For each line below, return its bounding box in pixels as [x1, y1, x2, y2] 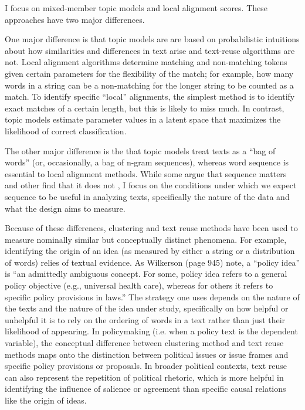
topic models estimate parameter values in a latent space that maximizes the [5, 113, 281, 126]
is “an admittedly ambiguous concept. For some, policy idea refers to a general [5, 267, 287, 280]
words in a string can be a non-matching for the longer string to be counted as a [5, 79, 294, 91]
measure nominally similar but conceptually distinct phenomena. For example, [5, 233, 287, 245]
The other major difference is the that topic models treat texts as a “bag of [5, 144, 276, 157]
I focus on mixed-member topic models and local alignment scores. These [5, 2, 268, 13]
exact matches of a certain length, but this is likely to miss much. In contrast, [5, 101, 284, 114]
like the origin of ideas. [5, 394, 87, 406]
